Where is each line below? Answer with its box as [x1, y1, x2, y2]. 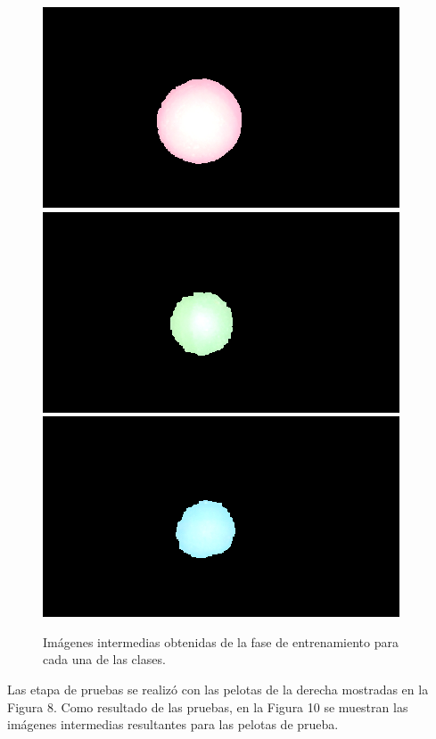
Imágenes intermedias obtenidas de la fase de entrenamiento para [43, 632, 399, 651]
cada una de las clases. [43, 650, 166, 669]
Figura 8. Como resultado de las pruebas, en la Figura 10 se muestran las [7, 697, 408, 716]
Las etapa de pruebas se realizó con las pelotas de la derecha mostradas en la [7, 679, 429, 698]
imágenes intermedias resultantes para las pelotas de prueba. [7, 715, 339, 734]
